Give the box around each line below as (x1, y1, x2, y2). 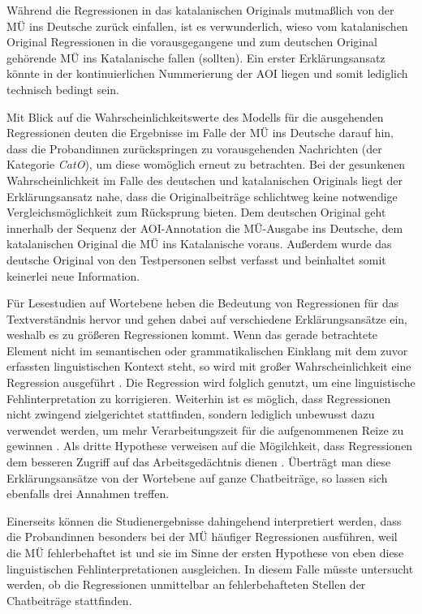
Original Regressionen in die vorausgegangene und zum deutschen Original (6, 33, 377, 50)
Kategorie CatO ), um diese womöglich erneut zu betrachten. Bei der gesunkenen (6, 156, 406, 173)
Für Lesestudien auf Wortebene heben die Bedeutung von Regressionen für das (6, 294, 399, 311)
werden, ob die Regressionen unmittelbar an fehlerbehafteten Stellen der (6, 576, 366, 593)
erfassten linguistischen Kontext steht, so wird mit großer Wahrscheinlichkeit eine (6, 358, 411, 375)
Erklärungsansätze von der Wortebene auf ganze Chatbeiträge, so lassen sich (6, 469, 388, 486)
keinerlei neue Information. (6, 267, 140, 284)
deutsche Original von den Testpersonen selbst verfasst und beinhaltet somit (6, 251, 386, 268)
